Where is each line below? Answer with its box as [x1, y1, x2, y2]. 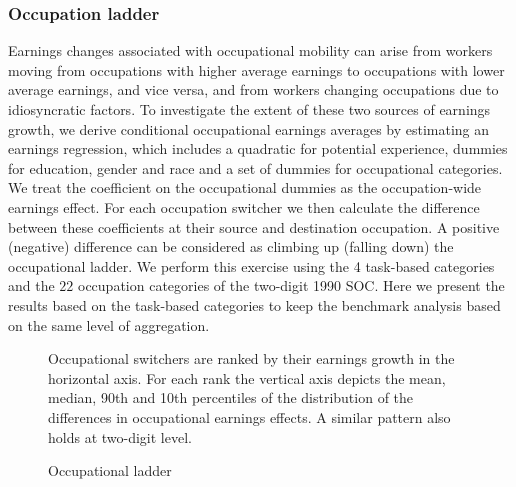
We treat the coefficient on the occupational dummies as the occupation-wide [8, 177, 482, 198]
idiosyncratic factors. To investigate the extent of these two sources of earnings [8, 99, 491, 119]
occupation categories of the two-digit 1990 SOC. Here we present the [78, 275, 505, 296]
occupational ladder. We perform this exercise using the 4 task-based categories [8, 255, 495, 276]
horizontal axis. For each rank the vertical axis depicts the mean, [48, 367, 446, 388]
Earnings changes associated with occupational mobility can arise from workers [8, 40, 493, 61]
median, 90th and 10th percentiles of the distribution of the [48, 387, 414, 408]
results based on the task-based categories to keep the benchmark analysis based [8, 294, 501, 315]
